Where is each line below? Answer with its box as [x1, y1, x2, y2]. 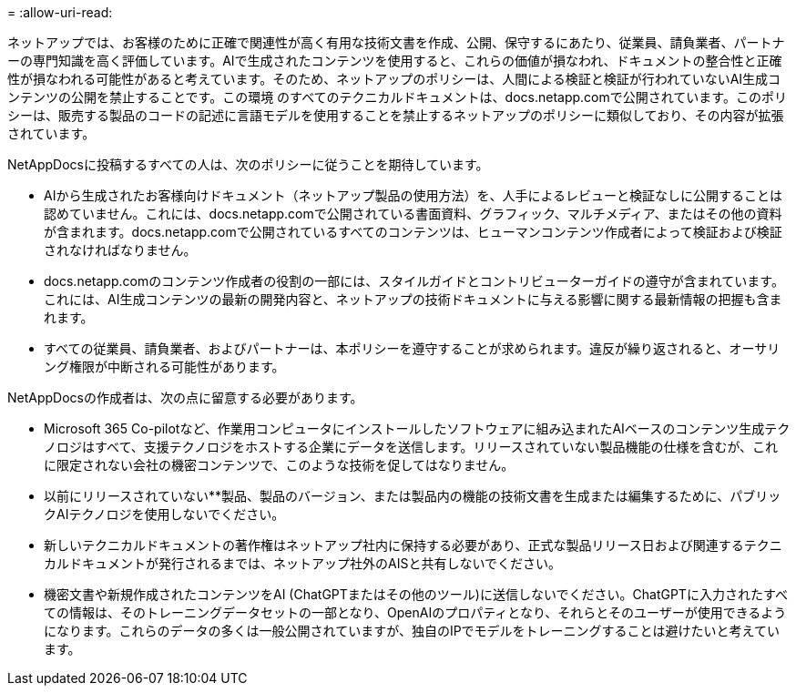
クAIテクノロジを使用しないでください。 [44, 506, 285, 522]
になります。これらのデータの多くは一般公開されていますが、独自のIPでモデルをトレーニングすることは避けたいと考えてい [44, 623, 780, 638]
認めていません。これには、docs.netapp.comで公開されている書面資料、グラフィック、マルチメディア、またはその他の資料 [44, 206, 782, 221]
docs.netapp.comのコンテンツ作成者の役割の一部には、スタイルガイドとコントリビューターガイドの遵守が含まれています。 [44, 273, 784, 289]
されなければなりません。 [44, 242, 197, 258]
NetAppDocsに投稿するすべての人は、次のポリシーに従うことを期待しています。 [7, 157, 489, 172]
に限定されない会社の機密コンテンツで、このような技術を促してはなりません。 [44, 457, 515, 473]
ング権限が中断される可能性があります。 [44, 359, 285, 374]
